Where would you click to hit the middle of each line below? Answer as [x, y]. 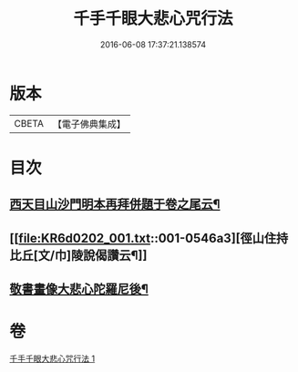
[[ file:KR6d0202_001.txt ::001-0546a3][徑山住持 [149, 238]
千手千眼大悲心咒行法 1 [52, 358]
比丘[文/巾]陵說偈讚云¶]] [78, 255]
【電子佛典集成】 [89, 124]
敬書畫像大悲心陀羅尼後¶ [79, 289]
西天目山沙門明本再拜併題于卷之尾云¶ [115, 205]
